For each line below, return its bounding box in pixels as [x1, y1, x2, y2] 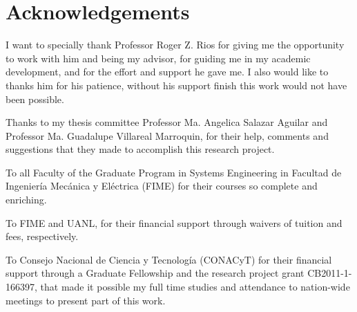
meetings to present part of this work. [6, 293, 166, 307]
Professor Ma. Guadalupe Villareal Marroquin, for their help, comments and [6, 128, 329, 143]
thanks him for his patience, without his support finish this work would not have [6, 77, 347, 92]
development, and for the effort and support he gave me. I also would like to [6, 64, 329, 79]
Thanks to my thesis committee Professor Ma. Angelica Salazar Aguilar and [6, 115, 328, 129]
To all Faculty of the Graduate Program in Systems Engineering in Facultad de [6, 165, 342, 179]
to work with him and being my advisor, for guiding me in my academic [6, 51, 311, 65]
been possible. [6, 91, 64, 106]
